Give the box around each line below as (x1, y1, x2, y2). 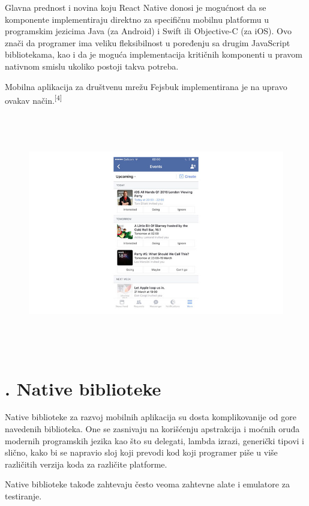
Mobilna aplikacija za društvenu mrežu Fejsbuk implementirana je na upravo (5, 80, 287, 92)
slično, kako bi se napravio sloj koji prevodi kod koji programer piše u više (5, 446, 278, 459)
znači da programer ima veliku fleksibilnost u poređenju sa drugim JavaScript (5, 36, 290, 49)
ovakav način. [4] (5, 92, 62, 106)
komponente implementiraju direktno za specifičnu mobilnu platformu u (5, 13, 269, 25)
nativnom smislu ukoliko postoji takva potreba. (5, 59, 179, 72)
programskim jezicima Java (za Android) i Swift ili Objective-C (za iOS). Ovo (5, 25, 292, 37)
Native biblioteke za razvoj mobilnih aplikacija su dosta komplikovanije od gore (5, 411, 296, 423)
